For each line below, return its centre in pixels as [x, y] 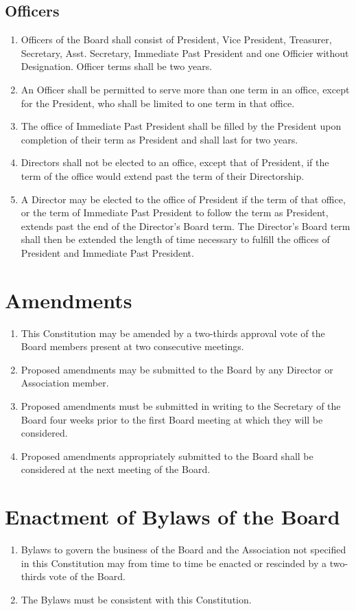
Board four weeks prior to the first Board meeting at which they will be [172, 419]
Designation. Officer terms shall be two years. [117, 66]
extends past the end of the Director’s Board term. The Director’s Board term [186, 226]
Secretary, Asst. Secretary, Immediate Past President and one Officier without [185, 53]
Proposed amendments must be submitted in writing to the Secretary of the [181, 406]
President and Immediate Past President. [107, 252]
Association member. [65, 383]
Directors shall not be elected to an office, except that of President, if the [175, 162]
